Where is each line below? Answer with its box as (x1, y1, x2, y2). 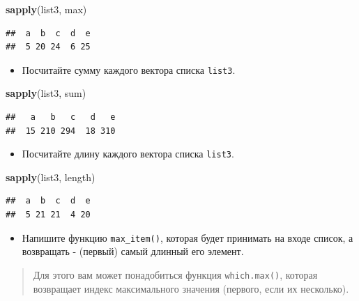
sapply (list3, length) (6, 169, 96, 184)
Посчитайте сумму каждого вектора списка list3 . (22, 62, 236, 77)
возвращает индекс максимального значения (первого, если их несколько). (33, 281, 349, 295)
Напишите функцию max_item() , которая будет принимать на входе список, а (22, 230, 353, 245)
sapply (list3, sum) (6, 86, 86, 100)
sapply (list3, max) (6, 2, 87, 16)
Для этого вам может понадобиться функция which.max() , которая (33, 267, 318, 281)
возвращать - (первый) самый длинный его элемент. (22, 244, 244, 258)
